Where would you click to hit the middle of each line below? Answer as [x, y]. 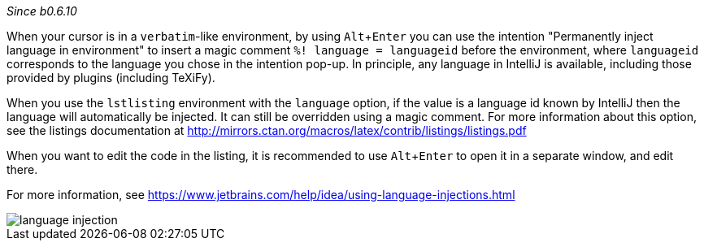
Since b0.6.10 [42, 11]
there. [22, 169]
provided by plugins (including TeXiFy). [111, 78]
